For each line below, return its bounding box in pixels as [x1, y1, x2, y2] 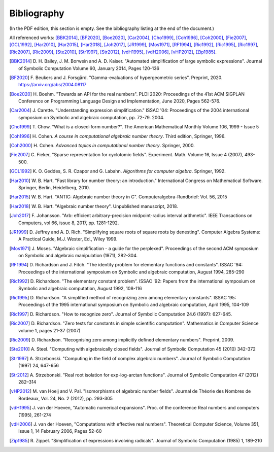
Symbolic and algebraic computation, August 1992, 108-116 [18, 285, 142, 291]
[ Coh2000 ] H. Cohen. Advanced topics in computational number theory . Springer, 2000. [9, 143, 195, 149]
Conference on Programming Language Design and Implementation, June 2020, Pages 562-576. [18, 98, 221, 104]
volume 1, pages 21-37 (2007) [18, 327, 81, 333]
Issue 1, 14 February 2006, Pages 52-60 [18, 428, 102, 434]
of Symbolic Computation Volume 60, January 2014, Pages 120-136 [18, 65, 160, 71]
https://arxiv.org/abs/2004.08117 [18, 82, 87, 88]
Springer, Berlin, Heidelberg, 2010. [18, 184, 90, 190]
